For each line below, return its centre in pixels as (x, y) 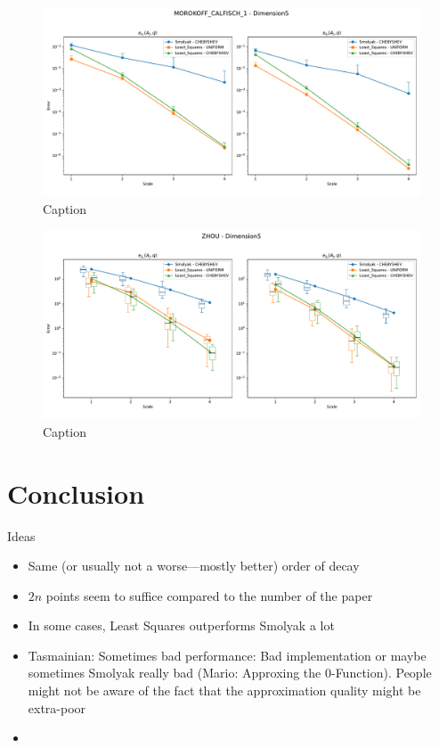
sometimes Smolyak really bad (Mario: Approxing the (175, 673)
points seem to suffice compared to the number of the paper (209, 595)
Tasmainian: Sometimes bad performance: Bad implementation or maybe (227, 655)
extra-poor (57, 707)
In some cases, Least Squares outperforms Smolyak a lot (181, 625)
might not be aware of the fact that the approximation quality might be (224, 690)
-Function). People (381, 673)
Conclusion (76, 493)
